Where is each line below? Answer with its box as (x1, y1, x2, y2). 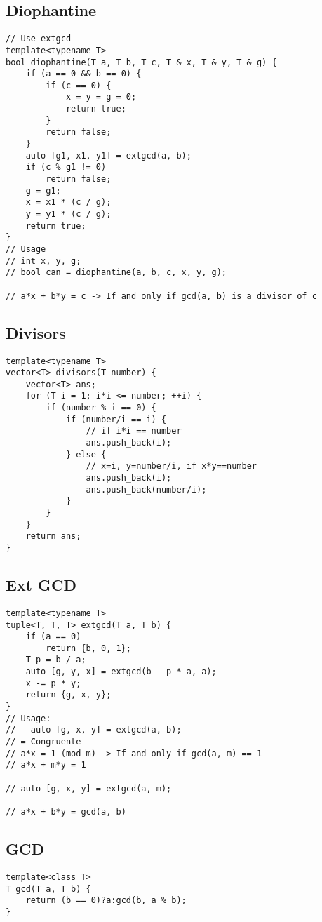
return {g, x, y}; (25, 690, 112, 700)
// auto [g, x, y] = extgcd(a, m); (6, 783, 172, 794)
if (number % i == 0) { (46, 403, 156, 413)
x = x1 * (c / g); (25, 197, 112, 208)
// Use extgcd (6, 34, 72, 44)
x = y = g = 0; (65, 92, 137, 102)
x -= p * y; (25, 678, 81, 688)
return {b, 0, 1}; (46, 643, 131, 653)
